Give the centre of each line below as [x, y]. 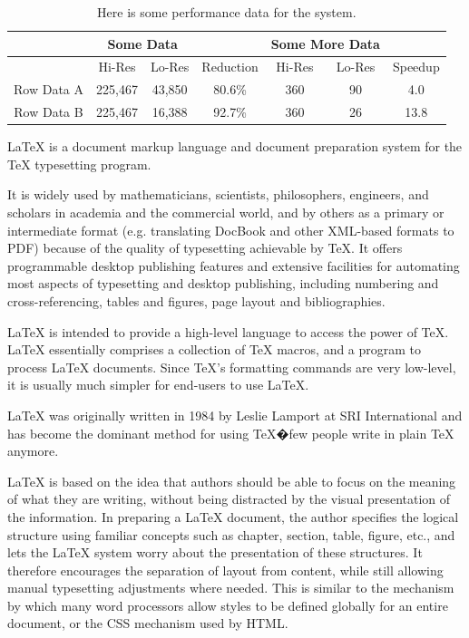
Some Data [142, 43]
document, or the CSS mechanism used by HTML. [148, 623]
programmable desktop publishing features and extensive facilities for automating [234, 265]
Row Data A [49, 89]
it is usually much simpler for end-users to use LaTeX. [158, 385]
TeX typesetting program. [79, 164]
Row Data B [49, 112]
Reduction [230, 67]
